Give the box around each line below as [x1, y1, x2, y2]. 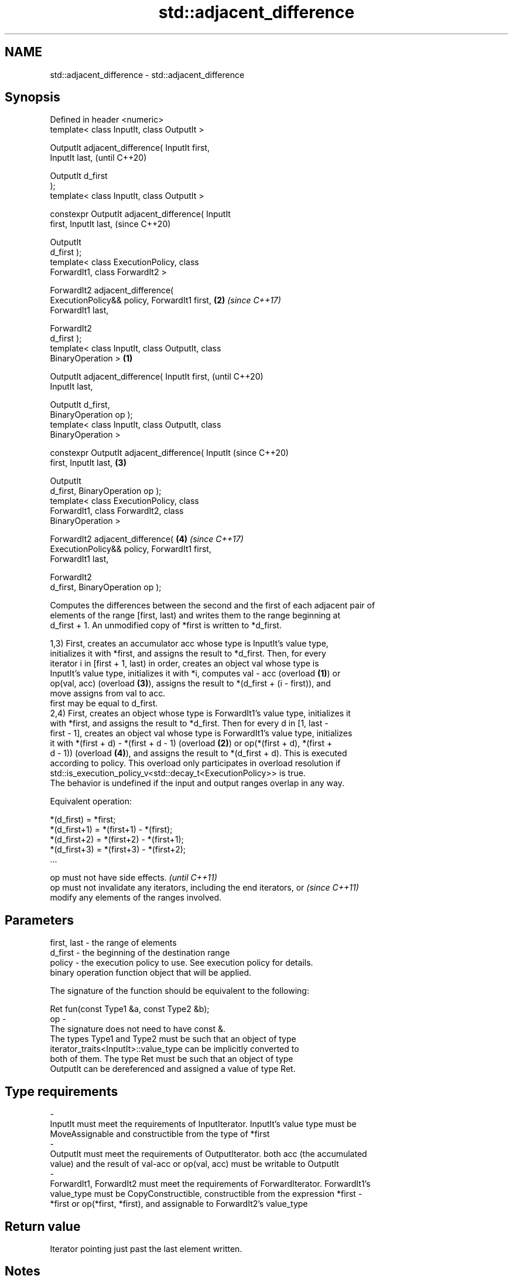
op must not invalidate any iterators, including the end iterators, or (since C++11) [50, 882, 359, 893]
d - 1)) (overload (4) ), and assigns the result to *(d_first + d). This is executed [50, 748, 347, 759]
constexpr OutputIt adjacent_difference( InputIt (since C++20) [50, 448, 289, 458]
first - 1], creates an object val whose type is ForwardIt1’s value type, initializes [50, 728, 353, 739]
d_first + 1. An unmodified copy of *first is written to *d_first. [50, 620, 282, 631]
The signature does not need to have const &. [50, 1024, 226, 1034]
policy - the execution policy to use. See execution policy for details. [50, 957, 313, 968]
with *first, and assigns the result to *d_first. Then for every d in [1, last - [50, 718, 329, 729]
